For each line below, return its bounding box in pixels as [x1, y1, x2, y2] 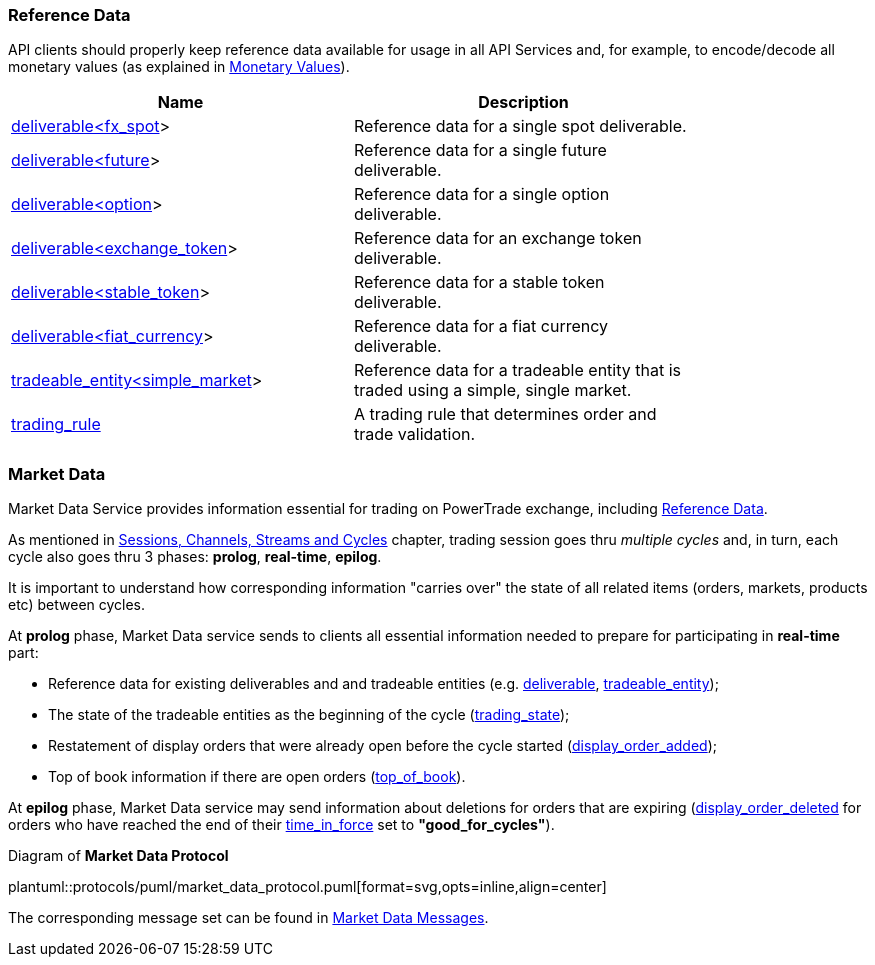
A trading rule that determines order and [354, 404, 657, 425]
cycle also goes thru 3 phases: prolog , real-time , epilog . [8, 548, 382, 566]
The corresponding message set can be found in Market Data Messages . [8, 909, 489, 927]
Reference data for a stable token [354, 272, 605, 293]
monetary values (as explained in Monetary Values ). [8, 58, 350, 76]
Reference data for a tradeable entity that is [354, 360, 681, 381]
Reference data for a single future [354, 140, 607, 161]
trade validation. [354, 424, 476, 445]
